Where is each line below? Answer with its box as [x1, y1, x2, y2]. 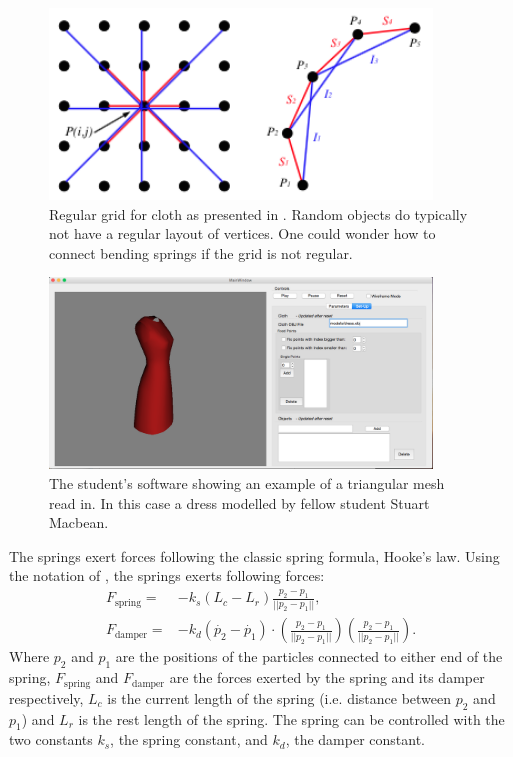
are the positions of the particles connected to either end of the [115, 646, 503, 667]
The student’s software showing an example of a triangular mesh [49, 472, 445, 493]
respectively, [9, 687, 84, 708]
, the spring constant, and [110, 729, 268, 750]
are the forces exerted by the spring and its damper [169, 667, 485, 688]
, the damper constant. [285, 729, 426, 750]
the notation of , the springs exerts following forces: [9, 565, 325, 586]
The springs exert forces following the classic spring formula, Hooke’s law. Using [9, 545, 500, 566]
